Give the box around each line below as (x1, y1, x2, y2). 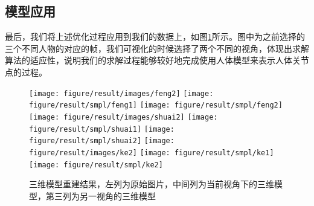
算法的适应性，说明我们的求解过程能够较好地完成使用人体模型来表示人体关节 (5, 54, 309, 66)
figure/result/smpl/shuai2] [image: (29, 137, 175, 146)
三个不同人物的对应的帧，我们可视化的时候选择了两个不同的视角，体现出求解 (5, 42, 309, 54)
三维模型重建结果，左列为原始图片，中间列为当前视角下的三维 (29, 178, 274, 190)
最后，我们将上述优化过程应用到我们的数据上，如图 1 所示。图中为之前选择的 (5, 30, 305, 43)
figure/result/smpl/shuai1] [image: (29, 124, 175, 134)
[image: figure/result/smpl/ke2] (29, 160, 163, 169)
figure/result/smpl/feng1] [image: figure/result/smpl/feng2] (29, 101, 283, 110)
